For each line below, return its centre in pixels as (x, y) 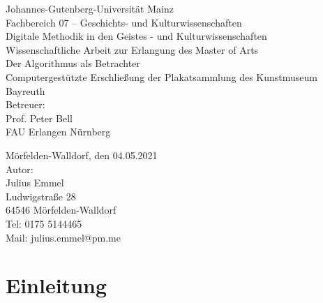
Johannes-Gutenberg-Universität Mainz (90, 8)
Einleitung (57, 285)
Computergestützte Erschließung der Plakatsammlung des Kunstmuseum (162, 76)
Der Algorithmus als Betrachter (73, 63)
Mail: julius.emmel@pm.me (63, 237)
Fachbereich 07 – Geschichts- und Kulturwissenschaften (124, 22)
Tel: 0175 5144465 (44, 223)
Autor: (20, 169)
